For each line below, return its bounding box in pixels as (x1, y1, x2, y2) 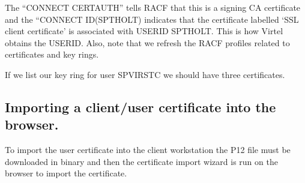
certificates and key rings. (5, 48, 99, 61)
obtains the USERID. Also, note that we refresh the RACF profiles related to (5, 36, 290, 49)
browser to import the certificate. (5, 167, 127, 179)
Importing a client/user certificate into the (5, 97, 276, 116)
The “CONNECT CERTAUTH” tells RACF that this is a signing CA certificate (5, 1, 301, 13)
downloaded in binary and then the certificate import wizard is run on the (5, 155, 278, 167)
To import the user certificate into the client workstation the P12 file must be (5, 143, 291, 156)
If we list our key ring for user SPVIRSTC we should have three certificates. (5, 68, 285, 80)
